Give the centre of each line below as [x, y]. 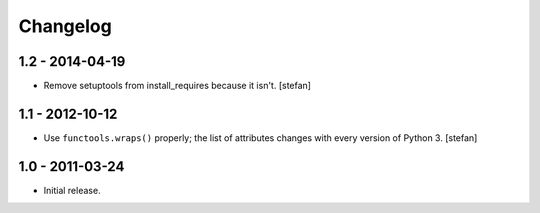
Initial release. [72, 190]
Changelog [65, 26]
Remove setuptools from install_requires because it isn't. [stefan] [177, 86]
